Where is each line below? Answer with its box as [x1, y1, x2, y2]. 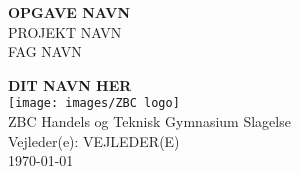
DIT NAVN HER [8, 74, 132, 95]
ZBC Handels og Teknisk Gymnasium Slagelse [8, 111, 291, 132]
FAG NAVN [8, 41, 82, 62]
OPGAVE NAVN [8, 2, 130, 22]
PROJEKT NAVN [8, 21, 122, 42]
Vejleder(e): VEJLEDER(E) [8, 130, 180, 151]
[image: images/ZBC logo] [8, 96, 180, 111]
